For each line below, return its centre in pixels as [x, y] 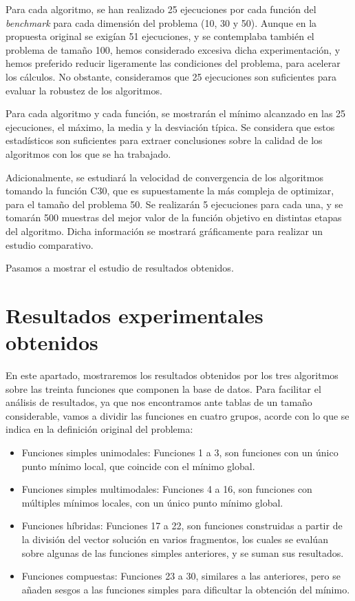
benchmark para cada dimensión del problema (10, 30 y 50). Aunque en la [161, 22]
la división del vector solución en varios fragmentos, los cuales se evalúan [175, 539]
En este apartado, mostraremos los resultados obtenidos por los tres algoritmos [172, 375]
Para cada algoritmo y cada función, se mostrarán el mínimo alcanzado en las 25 [176, 113]
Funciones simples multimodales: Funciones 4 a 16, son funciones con [167, 489]
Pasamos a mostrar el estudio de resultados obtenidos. [120, 268]
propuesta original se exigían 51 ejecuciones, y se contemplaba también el [160, 36]
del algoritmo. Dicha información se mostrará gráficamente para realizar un [164, 231]
